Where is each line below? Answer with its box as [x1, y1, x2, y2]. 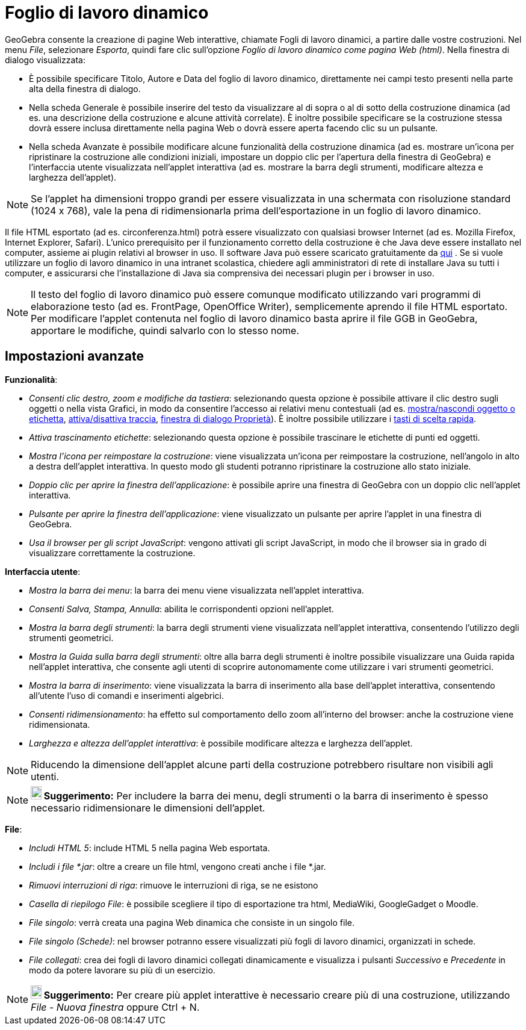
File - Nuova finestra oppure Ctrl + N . [31, 1001, 200, 1013]
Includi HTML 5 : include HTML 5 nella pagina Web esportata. [29, 842, 270, 853]
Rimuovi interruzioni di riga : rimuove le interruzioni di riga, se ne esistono [29, 880, 318, 890]
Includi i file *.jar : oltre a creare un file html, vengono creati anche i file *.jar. [29, 861, 326, 872]
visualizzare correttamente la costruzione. [29, 547, 196, 558]
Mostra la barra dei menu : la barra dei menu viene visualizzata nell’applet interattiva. [29, 585, 364, 595]
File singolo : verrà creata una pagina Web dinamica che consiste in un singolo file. [29, 917, 354, 928]
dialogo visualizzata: [5, 54, 85, 65]
